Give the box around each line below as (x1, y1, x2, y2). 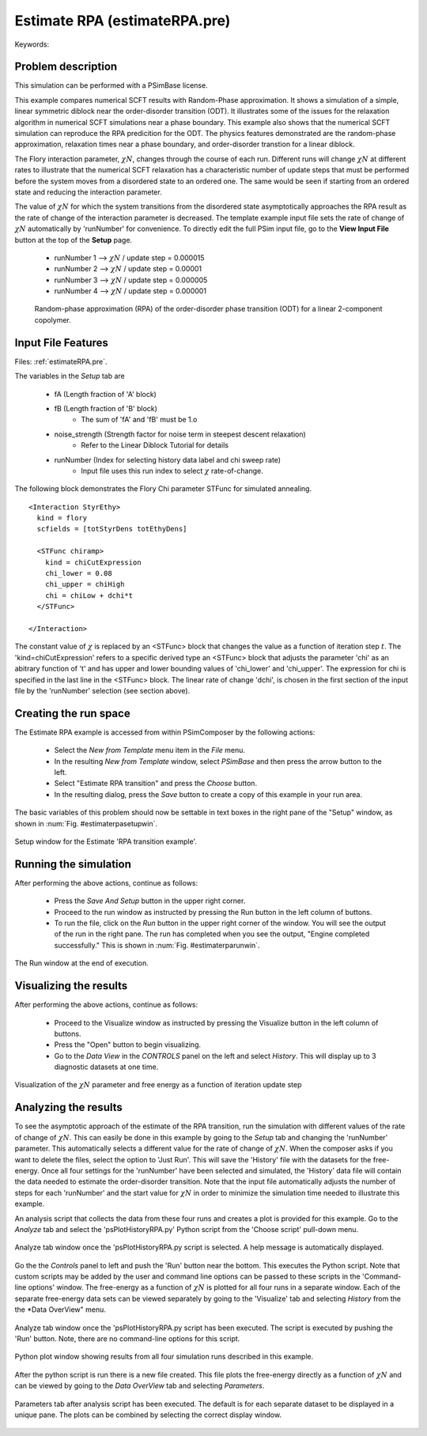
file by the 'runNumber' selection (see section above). (14, 686, 191, 695)
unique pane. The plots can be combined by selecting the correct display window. (14, 1410, 282, 1419)
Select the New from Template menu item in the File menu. (54, 746, 245, 755)
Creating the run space (14, 706, 130, 720)
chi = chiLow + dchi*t (44, 591, 134, 600)
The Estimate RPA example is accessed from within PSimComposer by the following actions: (14, 727, 316, 737)
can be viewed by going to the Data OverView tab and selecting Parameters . (14, 1381, 265, 1391)
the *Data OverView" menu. (14, 1305, 107, 1314)
